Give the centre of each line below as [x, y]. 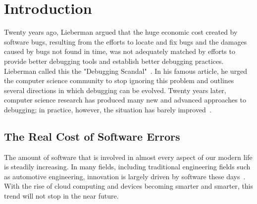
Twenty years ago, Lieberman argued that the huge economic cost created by [121, 32]
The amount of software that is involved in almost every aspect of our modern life [128, 157]
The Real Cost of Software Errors [92, 136]
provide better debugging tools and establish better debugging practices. [114, 61]
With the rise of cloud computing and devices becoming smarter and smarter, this [129, 186]
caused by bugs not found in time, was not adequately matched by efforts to [120, 51]
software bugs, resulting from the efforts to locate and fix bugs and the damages [126, 41]
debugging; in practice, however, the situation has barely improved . [108, 109]
